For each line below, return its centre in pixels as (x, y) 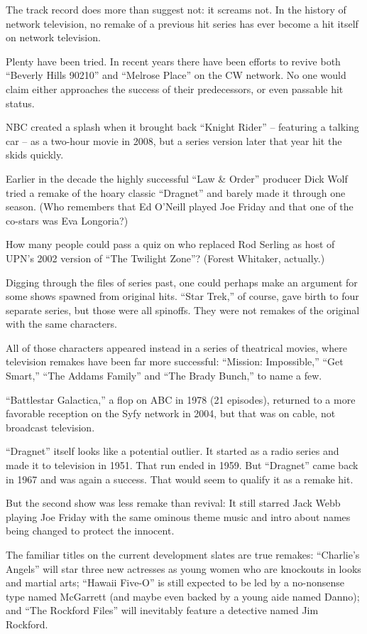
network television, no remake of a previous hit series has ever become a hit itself (182, 23)
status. (20, 103)
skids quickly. (35, 155)
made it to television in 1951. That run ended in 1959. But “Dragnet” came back (182, 465)
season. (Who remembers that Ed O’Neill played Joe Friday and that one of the (180, 206)
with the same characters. (61, 324)
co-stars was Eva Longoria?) (67, 220)
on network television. (53, 37)
